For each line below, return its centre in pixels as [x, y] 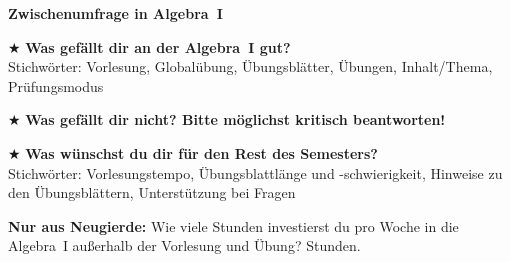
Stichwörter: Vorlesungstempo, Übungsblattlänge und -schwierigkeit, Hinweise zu [255, 172]
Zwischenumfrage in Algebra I [115, 13]
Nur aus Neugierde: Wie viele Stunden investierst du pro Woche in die [233, 225]
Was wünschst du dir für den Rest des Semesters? [201, 152]
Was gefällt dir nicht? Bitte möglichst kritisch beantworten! [235, 119]
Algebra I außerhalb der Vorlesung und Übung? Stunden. [184, 245]
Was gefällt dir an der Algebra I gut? [158, 46]
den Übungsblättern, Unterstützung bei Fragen [152, 192]
